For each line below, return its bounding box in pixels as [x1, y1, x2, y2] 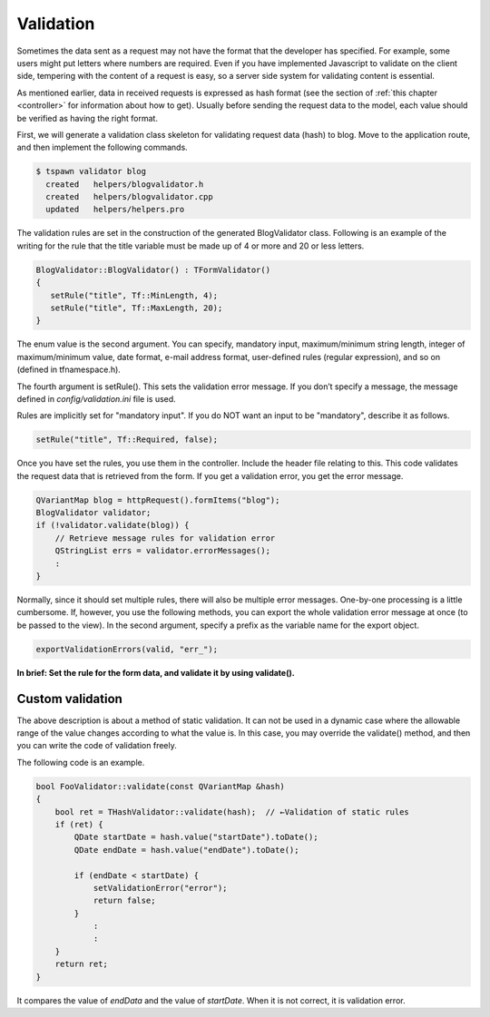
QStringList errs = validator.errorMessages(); [54, 545, 271, 556]
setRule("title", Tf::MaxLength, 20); [50, 302, 223, 313]
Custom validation [16, 690, 122, 707]
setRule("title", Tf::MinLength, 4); [50, 290, 218, 300]
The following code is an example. [16, 757, 145, 768]
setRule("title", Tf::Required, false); [35, 435, 218, 445]
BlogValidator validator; [35, 508, 152, 518]
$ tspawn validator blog [35, 166, 147, 177]
